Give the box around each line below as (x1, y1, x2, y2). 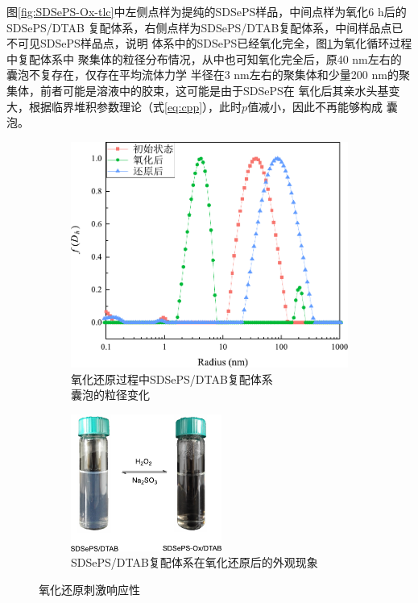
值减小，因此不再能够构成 (247, 98, 383, 114)
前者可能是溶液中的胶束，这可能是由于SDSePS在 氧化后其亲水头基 (39, 81, 389, 98)
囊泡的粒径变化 (71, 386, 150, 403)
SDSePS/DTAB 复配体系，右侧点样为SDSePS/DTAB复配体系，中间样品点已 (6, 19, 404, 35)
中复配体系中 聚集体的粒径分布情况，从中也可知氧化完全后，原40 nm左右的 (6, 50, 402, 67)
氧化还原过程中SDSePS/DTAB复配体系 (71, 370, 273, 387)
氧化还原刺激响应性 (39, 581, 140, 598)
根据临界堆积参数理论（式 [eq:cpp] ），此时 (28, 98, 242, 114)
